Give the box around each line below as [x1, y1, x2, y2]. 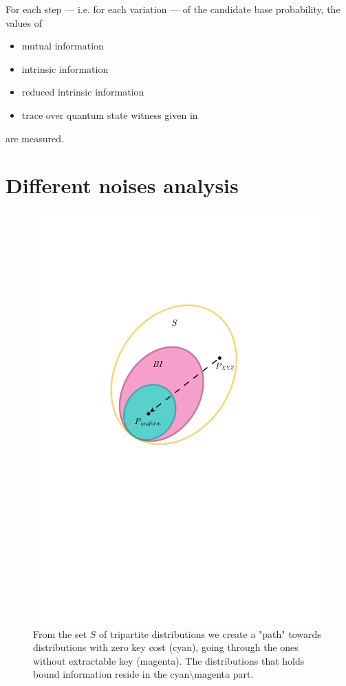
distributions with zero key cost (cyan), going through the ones [33, 640, 299, 654]
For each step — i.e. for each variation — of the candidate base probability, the [6, 2, 340, 16]
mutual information [21, 38, 104, 53]
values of [6, 15, 42, 30]
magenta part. [194, 667, 254, 681]
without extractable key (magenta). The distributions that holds [33, 653, 305, 667]
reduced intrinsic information [21, 85, 144, 99]
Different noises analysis [6, 171, 239, 199]
